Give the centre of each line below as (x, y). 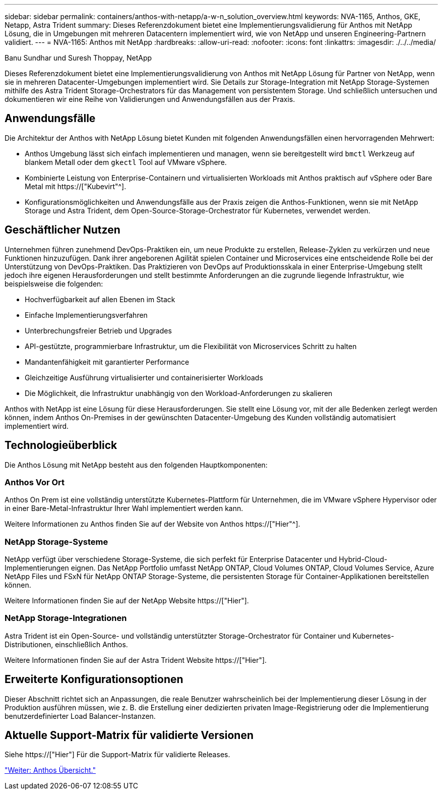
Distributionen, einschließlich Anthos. (66, 644)
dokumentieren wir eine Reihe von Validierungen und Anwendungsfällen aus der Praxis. (150, 99)
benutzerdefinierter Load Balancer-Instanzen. (80, 716)
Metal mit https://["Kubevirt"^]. (76, 186)
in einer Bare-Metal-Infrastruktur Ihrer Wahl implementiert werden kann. (124, 508)
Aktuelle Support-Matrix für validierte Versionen (129, 735)
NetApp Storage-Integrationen (66, 618)
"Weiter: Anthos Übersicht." (50, 770)
